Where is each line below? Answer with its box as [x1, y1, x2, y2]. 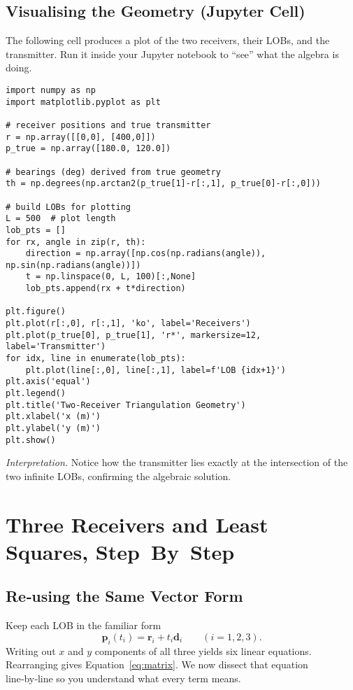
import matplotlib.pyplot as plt [6, 97, 161, 107]
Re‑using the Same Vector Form [6, 585, 243, 607]
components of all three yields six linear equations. [94, 643, 312, 658]
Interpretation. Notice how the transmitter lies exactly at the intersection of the [6, 455, 348, 470]
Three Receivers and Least [6, 509, 268, 538]
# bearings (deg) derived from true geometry [6, 167, 221, 177]
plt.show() [6, 435, 56, 445]
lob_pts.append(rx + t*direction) [25, 283, 186, 294]
